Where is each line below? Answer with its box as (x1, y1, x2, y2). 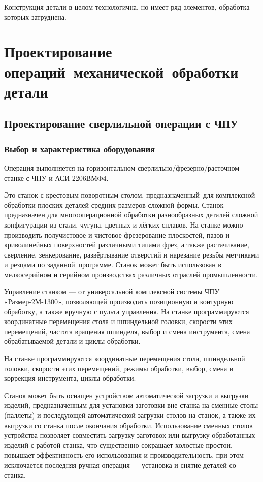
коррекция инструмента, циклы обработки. (4, 373, 136, 383)
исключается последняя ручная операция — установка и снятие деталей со (4, 459, 236, 470)
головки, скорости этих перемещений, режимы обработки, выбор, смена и (4, 363, 234, 373)
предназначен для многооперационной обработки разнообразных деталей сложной (4, 209, 258, 220)
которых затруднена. (4, 11, 67, 22)
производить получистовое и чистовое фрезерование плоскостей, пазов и (4, 229, 230, 240)
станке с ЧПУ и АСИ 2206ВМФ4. (4, 172, 109, 183)
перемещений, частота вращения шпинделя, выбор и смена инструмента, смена (4, 326, 250, 336)
